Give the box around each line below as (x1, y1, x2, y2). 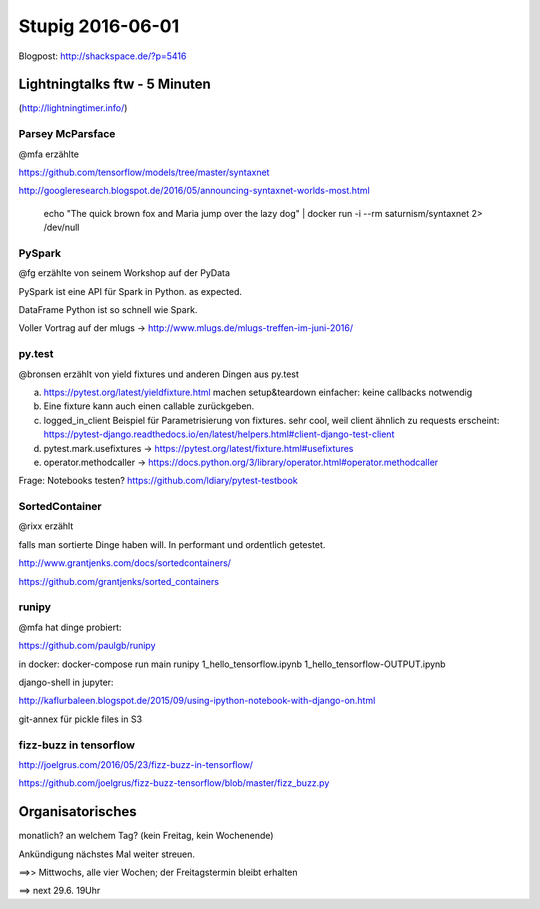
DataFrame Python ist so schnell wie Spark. (18, 304, 198, 316)
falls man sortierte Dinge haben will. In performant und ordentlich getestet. (18, 538, 326, 550)
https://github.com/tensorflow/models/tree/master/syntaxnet (18, 166, 270, 178)
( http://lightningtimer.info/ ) (18, 102, 128, 114)
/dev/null (43, 221, 80, 234)
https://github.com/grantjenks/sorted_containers (18, 575, 220, 587)
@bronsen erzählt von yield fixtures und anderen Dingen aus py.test (18, 368, 300, 380)
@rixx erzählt (18, 520, 74, 532)
